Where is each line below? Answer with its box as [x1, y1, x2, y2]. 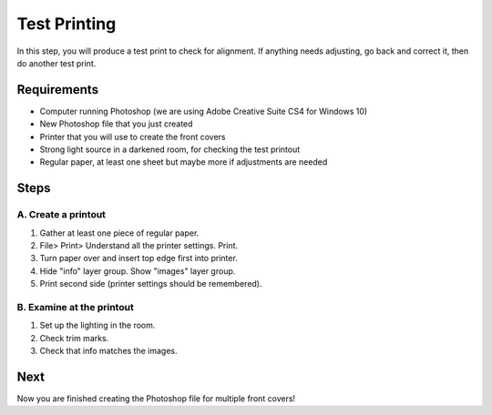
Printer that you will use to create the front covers [39, 131, 227, 142]
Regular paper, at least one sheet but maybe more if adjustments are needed [39, 157, 328, 167]
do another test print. [16, 57, 97, 68]
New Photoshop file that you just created [39, 118, 193, 129]
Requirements [16, 82, 99, 97]
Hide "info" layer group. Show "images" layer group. [39, 265, 236, 277]
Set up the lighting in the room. [39, 319, 156, 331]
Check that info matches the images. [39, 346, 178, 357]
